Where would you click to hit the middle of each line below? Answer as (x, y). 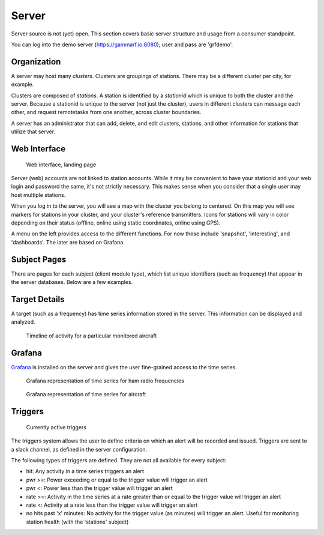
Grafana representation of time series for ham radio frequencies (105, 381)
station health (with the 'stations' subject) (77, 522)
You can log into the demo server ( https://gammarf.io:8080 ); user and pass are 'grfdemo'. (122, 44)
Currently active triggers (56, 427)
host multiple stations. (38, 195)
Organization (36, 62)
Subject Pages (39, 259)
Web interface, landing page (61, 165)
